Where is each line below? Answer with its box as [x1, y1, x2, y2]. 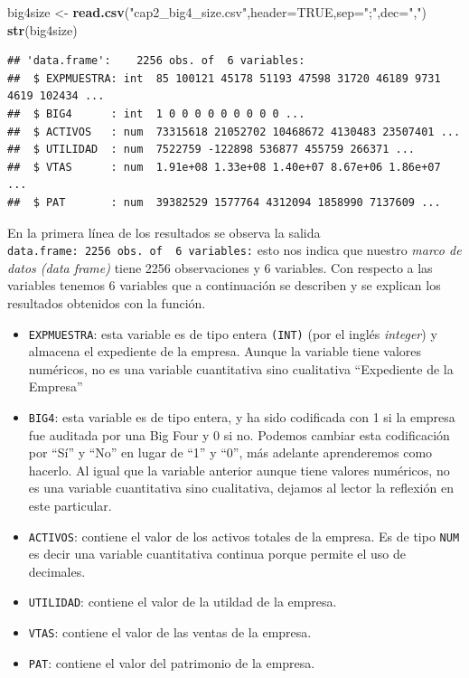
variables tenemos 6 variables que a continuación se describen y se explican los [7, 276, 441, 295]
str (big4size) [7, 20, 78, 39]
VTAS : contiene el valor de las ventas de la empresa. [28, 623, 312, 642]
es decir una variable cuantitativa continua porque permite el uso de [28, 544, 406, 563]
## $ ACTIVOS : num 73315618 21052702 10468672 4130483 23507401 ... [7, 125, 461, 138]
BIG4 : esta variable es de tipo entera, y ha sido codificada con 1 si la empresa [28, 408, 455, 426]
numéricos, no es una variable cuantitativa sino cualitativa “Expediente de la [28, 359, 454, 378]
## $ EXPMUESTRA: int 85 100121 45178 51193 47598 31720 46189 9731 [7, 71, 441, 85]
